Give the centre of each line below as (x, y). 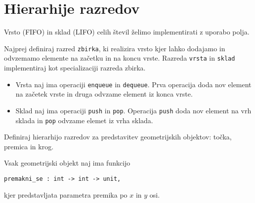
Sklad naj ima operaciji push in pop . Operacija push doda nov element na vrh (133, 110)
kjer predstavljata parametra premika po (66, 194)
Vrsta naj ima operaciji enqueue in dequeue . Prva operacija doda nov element (133, 84)
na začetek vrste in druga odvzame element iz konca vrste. (104, 94)
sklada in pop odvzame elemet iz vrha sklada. (84, 120)
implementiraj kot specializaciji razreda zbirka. (75, 68)
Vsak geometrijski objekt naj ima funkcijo (67, 163)
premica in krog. (29, 146)
